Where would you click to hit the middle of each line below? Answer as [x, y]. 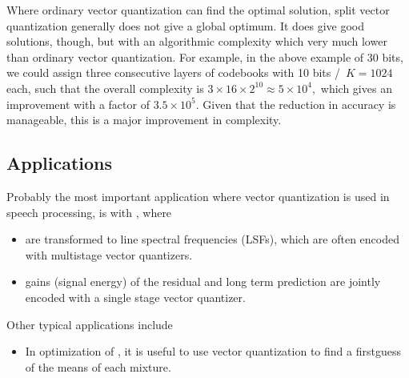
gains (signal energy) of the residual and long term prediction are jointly [203, 281]
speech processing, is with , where [89, 212]
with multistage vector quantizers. [109, 254]
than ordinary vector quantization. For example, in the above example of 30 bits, [205, 56]
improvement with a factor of [78, 104]
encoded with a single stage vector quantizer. [135, 297]
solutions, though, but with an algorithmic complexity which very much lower [197, 41]
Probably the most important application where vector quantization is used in [198, 196]
